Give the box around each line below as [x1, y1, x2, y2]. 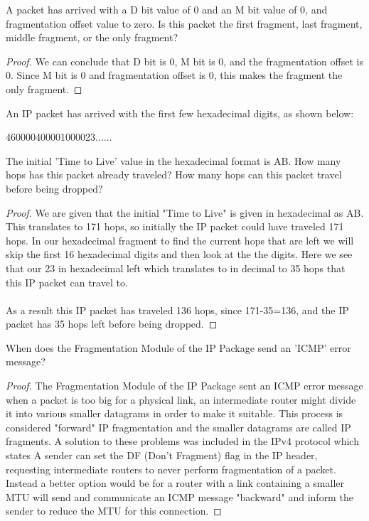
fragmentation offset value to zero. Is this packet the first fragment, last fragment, [6, 16, 363, 31]
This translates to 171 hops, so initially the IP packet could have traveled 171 [6, 219, 344, 234]
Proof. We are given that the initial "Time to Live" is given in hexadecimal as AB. [6, 205, 364, 220]
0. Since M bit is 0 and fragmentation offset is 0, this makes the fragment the [6, 68, 343, 82]
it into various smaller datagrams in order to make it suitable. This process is [6, 406, 343, 421]
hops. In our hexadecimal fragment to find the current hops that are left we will [6, 232, 354, 247]
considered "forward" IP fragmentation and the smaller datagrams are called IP [6, 419, 351, 434]
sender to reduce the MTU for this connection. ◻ [6, 503, 222, 518]
